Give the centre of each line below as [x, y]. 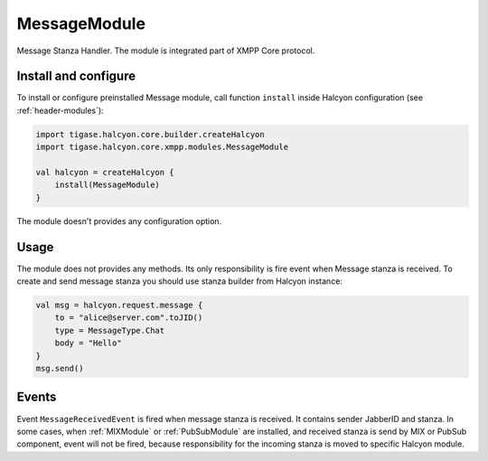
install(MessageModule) [107, 185]
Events [37, 397]
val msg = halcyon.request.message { [119, 306]
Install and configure [76, 76]
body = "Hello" [88, 343]
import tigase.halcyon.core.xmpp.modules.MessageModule [162, 147]
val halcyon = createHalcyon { [105, 172]
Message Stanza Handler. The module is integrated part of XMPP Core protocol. [166, 51]
